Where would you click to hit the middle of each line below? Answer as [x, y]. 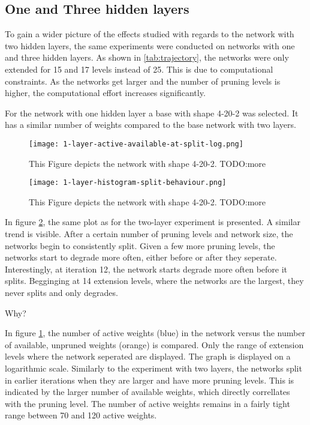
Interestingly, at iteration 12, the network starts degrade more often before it [146, 269]
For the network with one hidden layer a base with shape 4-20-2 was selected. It [152, 113]
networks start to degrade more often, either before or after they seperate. [141, 257]
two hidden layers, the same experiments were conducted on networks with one [150, 45]
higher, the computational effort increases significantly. [105, 93]
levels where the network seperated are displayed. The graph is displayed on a [148, 356]
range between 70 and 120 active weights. [81, 415]
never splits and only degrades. [61, 293]
